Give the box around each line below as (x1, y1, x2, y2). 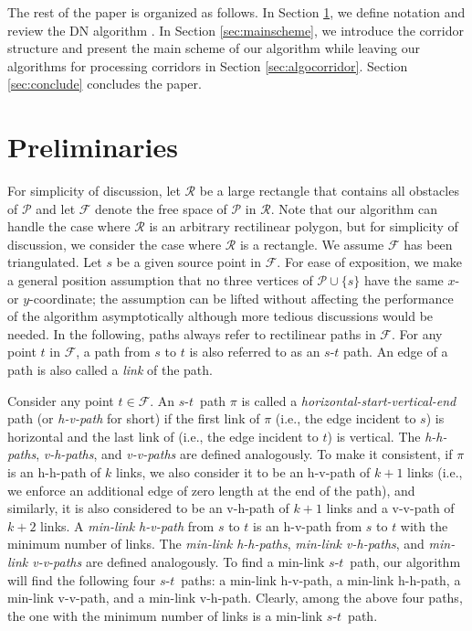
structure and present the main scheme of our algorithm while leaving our (7, 38, 420, 58)
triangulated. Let (7, 252, 102, 272)
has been (404, 234, 453, 253)
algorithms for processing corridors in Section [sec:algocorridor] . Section (7, 56, 408, 75)
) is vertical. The (327, 426, 421, 445)
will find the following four (7, 570, 156, 589)
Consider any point (7, 390, 114, 410)
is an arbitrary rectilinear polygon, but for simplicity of (149, 217, 458, 236)
